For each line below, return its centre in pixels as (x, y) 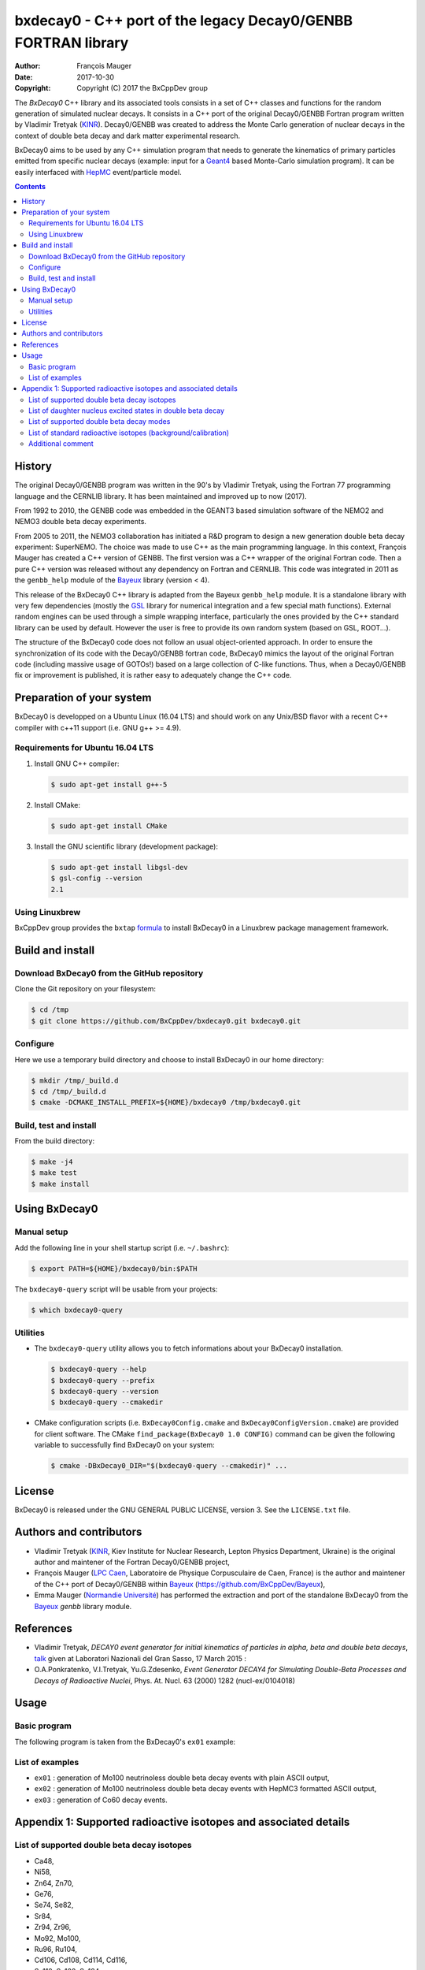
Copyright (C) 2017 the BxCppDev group (142, 88)
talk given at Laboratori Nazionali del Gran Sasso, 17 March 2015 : (140, 1658)
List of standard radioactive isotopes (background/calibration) (129, 433)
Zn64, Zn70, (54, 1883)
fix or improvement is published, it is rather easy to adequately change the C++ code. (153, 675)
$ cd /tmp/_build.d (68, 1091)
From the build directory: (54, 1141)
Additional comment (61, 444)
